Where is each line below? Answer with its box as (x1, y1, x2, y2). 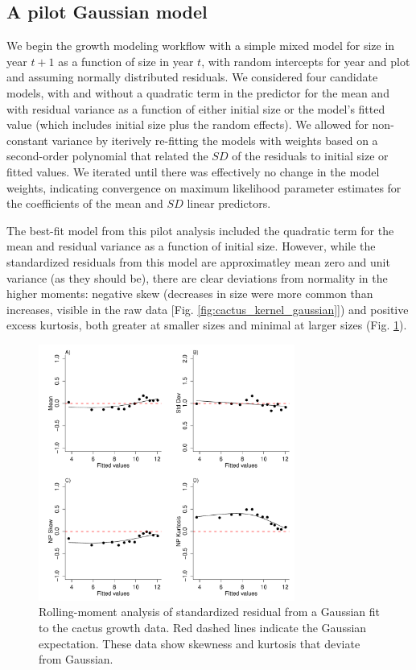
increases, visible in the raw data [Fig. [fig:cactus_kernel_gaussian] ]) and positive (6, 300, 409, 317)
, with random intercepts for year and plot (201, 52, 410, 69)
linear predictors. (187, 195, 271, 212)
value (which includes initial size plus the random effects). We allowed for (6, 116, 369, 133)
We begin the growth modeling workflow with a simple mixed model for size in (6, 37, 395, 54)
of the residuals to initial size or (232, 147, 389, 164)
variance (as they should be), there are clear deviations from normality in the (6, 269, 388, 286)
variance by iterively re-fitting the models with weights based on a (51, 131, 378, 148)
